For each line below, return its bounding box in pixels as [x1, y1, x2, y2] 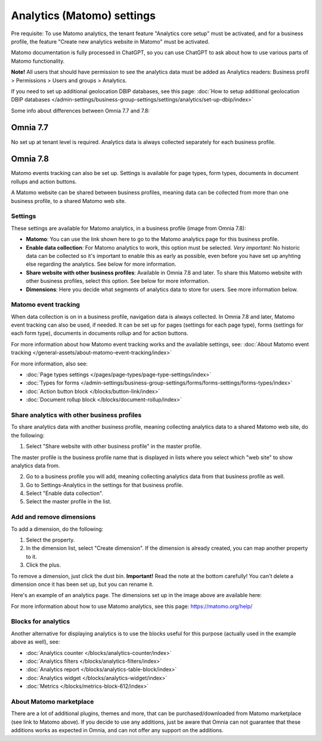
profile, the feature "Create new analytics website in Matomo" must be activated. [11, 38, 210, 45]
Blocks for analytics [11, 617, 70, 626]
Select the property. [26, 536, 75, 543]
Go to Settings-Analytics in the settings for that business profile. [26, 481, 184, 488]
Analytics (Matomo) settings [11, 9, 156, 22]
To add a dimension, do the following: [11, 525, 104, 533]
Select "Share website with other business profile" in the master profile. [26, 442, 202, 450]
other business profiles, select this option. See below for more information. [26, 278, 210, 285]
